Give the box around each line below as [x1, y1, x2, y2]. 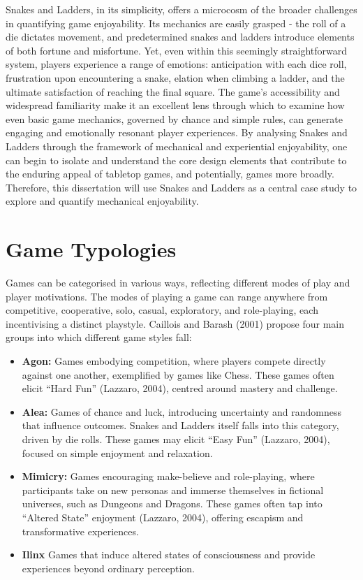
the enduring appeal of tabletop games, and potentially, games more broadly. [6, 166, 334, 181]
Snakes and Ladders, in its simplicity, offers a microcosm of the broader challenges [6, 2, 357, 16]
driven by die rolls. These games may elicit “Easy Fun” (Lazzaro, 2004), [22, 431, 330, 446]
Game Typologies [6, 235, 177, 263]
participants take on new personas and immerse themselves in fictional [22, 482, 324, 497]
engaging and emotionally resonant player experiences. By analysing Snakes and [6, 125, 348, 140]
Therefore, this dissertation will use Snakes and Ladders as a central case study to [6, 180, 357, 194]
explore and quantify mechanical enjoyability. [6, 194, 199, 208]
